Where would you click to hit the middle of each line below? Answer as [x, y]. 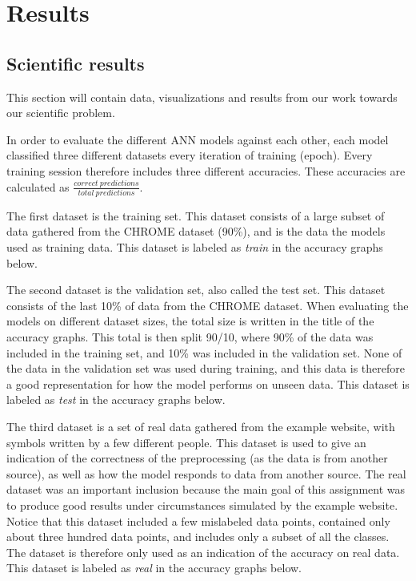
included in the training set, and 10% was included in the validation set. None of [204, 352]
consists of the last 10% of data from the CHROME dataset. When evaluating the [208, 305]
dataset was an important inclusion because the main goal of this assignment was [206, 489]
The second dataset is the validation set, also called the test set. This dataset [196, 290]
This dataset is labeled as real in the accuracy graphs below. [154, 568]
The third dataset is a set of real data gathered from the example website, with [201, 426]
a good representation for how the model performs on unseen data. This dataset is [208, 383]
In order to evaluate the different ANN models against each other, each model [198, 139]
